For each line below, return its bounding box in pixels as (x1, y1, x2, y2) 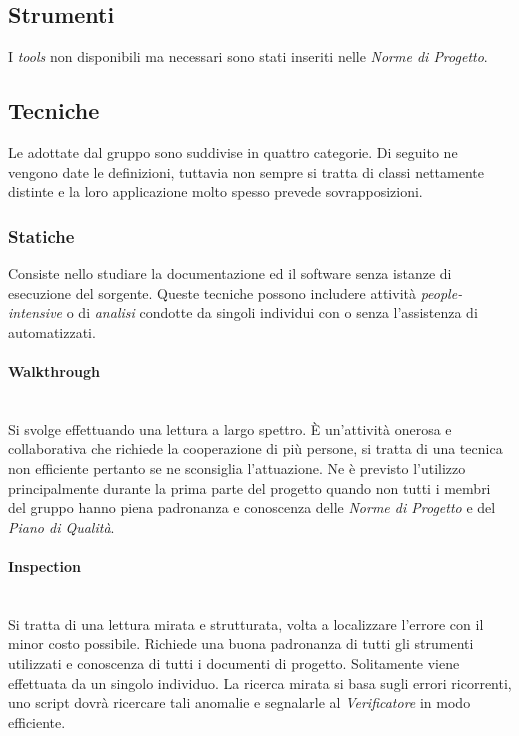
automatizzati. (8, 321, 96, 342)
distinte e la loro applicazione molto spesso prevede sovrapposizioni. (8, 181, 423, 202)
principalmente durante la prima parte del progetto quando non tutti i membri (8, 477, 491, 498)
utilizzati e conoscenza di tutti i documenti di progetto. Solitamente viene (8, 652, 460, 673)
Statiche (8, 223, 75, 248)
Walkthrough (8, 360, 100, 381)
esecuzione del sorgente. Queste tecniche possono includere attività (8, 282, 416, 303)
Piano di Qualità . (8, 516, 115, 537)
